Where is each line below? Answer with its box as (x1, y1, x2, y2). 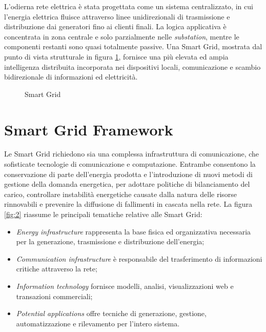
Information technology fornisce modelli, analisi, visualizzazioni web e (16, 281, 234, 291)
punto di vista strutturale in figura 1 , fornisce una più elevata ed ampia (4, 51, 229, 62)
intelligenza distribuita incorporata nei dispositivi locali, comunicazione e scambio (4, 61, 261, 72)
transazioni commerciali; (16, 290, 93, 301)
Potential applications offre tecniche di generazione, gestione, (16, 308, 207, 319)
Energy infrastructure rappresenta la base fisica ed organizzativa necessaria (16, 226, 251, 237)
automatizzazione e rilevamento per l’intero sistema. (16, 318, 180, 328)
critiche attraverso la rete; (16, 263, 97, 274)
